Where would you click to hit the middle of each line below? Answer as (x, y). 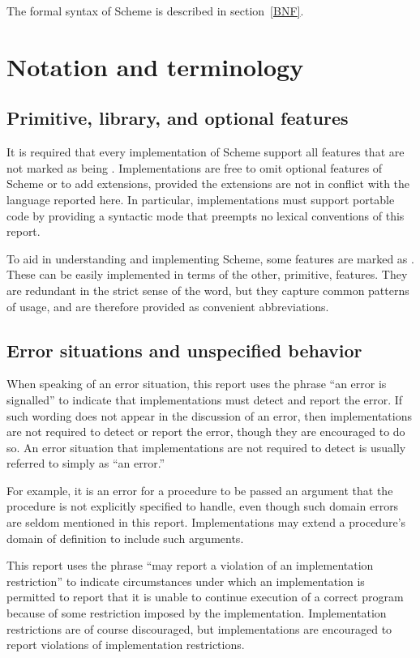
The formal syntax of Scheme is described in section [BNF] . (155, 11)
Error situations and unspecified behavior (184, 350)
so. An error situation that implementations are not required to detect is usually (206, 447)
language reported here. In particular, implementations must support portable (201, 199)
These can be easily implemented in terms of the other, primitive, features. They (207, 274)
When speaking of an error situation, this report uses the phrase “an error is (197, 384)
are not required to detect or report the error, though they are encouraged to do (206, 432)
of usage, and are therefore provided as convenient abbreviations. (168, 306)
